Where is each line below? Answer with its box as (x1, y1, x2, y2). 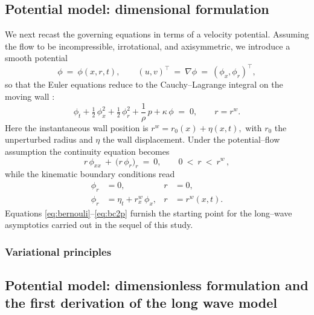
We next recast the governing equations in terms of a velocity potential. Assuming (5, 28, 309, 41)
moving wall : (5, 90, 55, 103)
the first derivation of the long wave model (5, 293, 277, 312)
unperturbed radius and (5, 133, 93, 146)
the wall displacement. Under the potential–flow (102, 133, 280, 146)
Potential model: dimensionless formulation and (5, 275, 309, 294)
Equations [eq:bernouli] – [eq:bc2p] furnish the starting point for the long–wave (5, 206, 292, 219)
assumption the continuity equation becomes (5, 145, 170, 157)
